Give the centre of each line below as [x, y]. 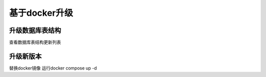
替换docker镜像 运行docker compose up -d [53, 68]
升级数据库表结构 [35, 30]
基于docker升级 [41, 13]
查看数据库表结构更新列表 [35, 42]
